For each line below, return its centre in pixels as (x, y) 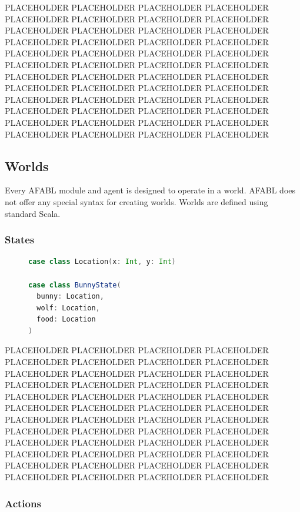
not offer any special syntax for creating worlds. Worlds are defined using (136, 201)
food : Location (66, 319)
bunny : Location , (70, 297)
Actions (23, 503)
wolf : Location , (68, 308)
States (20, 240)
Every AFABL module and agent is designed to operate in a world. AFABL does (150, 190)
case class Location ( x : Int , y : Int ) (102, 262)
